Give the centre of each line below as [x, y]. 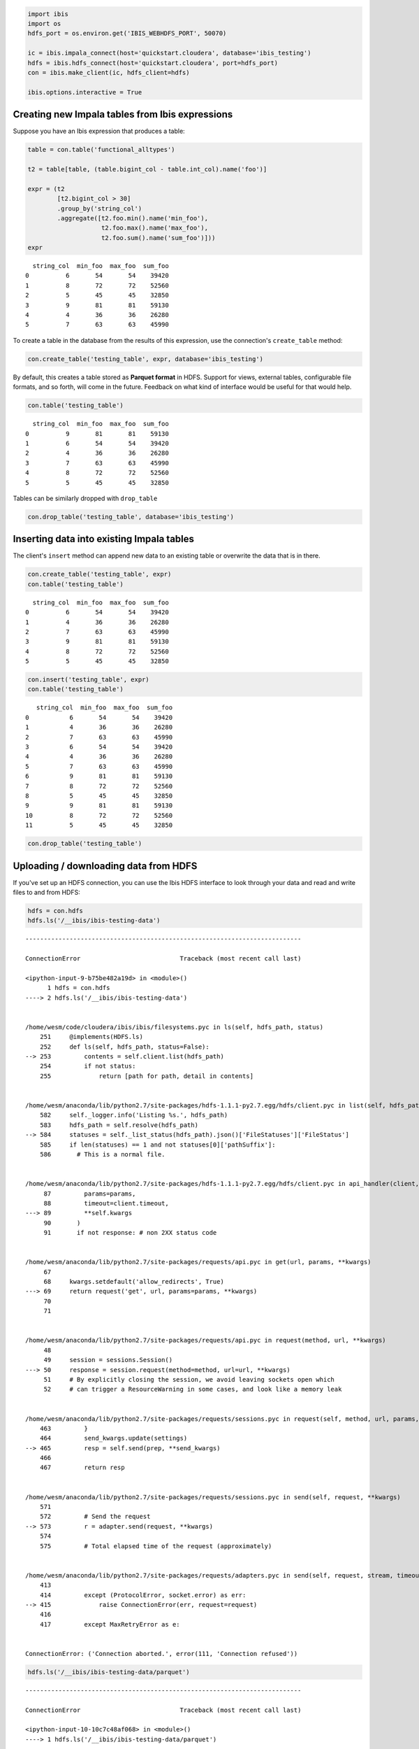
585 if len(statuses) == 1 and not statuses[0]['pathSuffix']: [157, 1145]
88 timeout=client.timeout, [106, 1203]
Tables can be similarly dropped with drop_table [85, 498]
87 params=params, [90, 1194]
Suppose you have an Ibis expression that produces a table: [99, 131]
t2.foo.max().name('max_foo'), [155, 228]
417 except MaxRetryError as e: [110, 1624]
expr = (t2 [46, 189]
